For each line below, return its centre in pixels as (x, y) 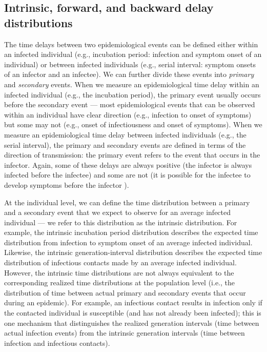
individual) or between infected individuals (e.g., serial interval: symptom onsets (130, 64)
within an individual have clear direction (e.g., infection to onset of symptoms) (128, 114)
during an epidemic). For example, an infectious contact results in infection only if (133, 302)
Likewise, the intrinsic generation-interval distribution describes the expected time (133, 252)
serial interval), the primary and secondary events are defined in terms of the (125, 144)
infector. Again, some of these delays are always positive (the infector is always (128, 164)
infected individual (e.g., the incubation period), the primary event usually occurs (132, 94)
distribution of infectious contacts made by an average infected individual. (120, 262)
